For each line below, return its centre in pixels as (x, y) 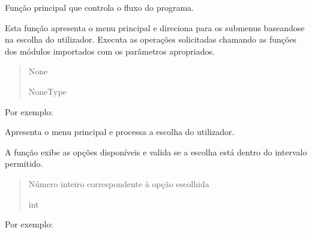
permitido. (24, 163)
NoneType (47, 91)
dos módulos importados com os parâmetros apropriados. (110, 51)
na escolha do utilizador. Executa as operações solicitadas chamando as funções (151, 39)
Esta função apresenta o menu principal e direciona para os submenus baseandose (155, 27)
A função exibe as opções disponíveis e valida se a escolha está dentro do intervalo (156, 151)
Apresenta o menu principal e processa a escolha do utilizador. (120, 132)
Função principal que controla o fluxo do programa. (100, 7)
